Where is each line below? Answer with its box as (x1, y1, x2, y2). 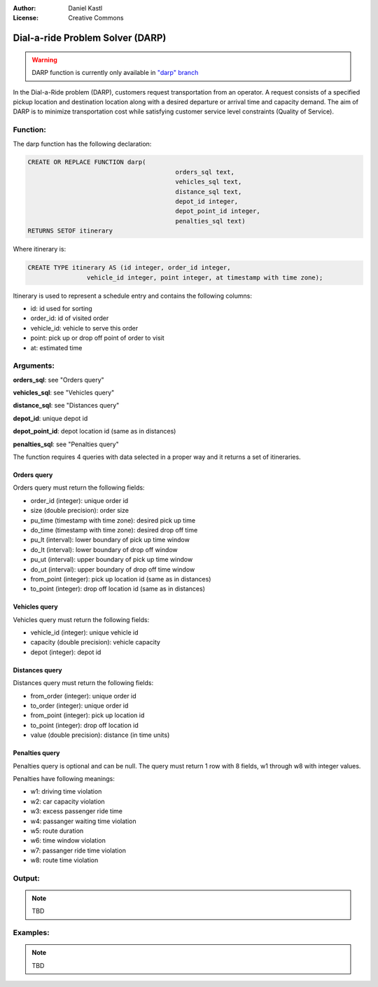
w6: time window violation (30, 836, 106, 845)
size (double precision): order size (30, 506, 129, 515)
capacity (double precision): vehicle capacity (30, 638, 161, 647)
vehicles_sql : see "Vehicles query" (13, 389, 115, 397)
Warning (31, 55, 57, 64)
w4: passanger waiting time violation (30, 817, 136, 825)
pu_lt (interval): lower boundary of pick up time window (30, 536, 190, 544)
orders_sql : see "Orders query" (13, 375, 104, 384)
